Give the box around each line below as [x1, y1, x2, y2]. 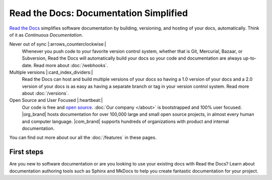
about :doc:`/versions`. [22, 90, 69, 96]
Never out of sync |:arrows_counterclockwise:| [9, 41, 107, 47]
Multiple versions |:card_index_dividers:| [9, 69, 93, 75]
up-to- [242, 55, 257, 61]
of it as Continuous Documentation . [9, 32, 83, 38]
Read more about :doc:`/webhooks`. [33, 62, 108, 68]
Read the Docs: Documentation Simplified [9, 8, 188, 19]
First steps [9, 148, 44, 156]
